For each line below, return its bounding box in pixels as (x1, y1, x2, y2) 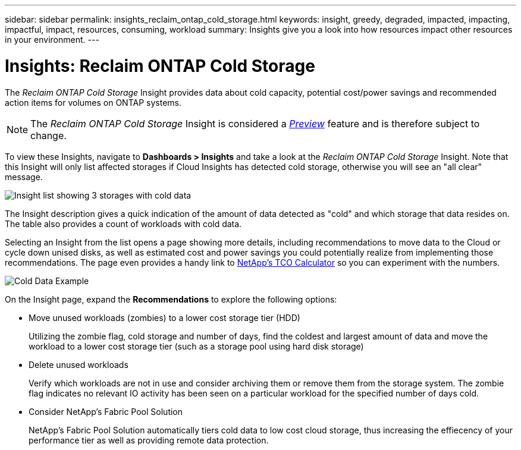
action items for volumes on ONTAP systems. (5, 97, 181, 108)
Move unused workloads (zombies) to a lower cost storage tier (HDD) (29, 312, 300, 323)
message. (5, 171, 43, 182)
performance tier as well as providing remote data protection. (29, 435, 269, 445)
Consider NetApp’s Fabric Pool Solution (29, 406, 183, 417)
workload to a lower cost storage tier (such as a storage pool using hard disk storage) (29, 341, 364, 351)
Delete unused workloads (29, 359, 128, 370)
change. (30, 129, 67, 141)
